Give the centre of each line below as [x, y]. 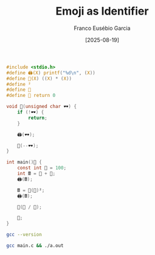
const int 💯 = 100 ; [42, 168]
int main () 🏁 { [24, 162]
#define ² [19, 84]
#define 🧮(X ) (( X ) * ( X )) [39, 78]
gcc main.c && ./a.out [35, 246]
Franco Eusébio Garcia [102, 28]
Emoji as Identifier [102, 11]
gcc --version [24, 235]
